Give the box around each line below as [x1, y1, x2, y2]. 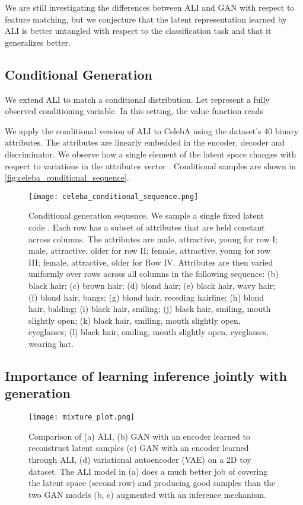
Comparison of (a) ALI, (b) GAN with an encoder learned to [28, 430, 250, 442]
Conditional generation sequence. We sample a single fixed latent [28, 209, 264, 222]
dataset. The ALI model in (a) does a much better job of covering [28, 465, 268, 477]
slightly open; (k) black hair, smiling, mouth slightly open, [28, 314, 241, 326]
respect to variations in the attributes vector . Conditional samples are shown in [5, 159, 296, 172]
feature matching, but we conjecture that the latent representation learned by [5, 12, 287, 25]
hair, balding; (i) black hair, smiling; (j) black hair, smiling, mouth [28, 302, 271, 315]
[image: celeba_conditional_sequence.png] [28, 192, 199, 201]
